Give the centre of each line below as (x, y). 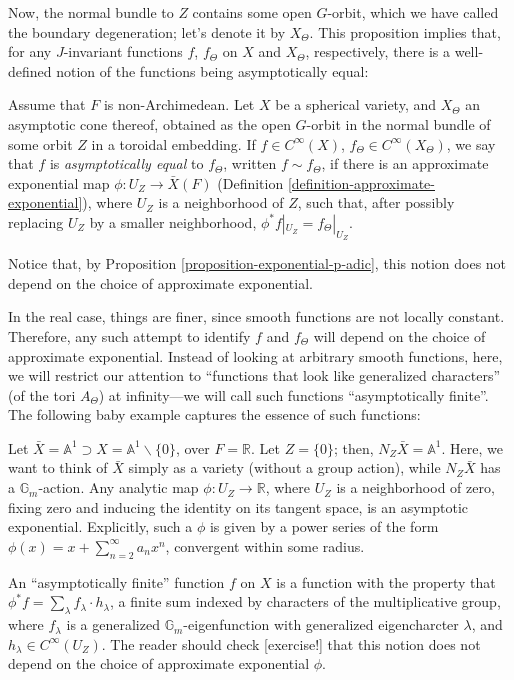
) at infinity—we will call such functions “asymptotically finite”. (293, 394)
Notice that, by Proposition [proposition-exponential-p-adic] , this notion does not (257, 263)
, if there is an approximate (405, 163)
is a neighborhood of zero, (415, 487)
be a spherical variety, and (355, 104)
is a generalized (113, 624)
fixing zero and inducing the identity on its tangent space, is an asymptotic (238, 506)
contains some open (252, 12)
